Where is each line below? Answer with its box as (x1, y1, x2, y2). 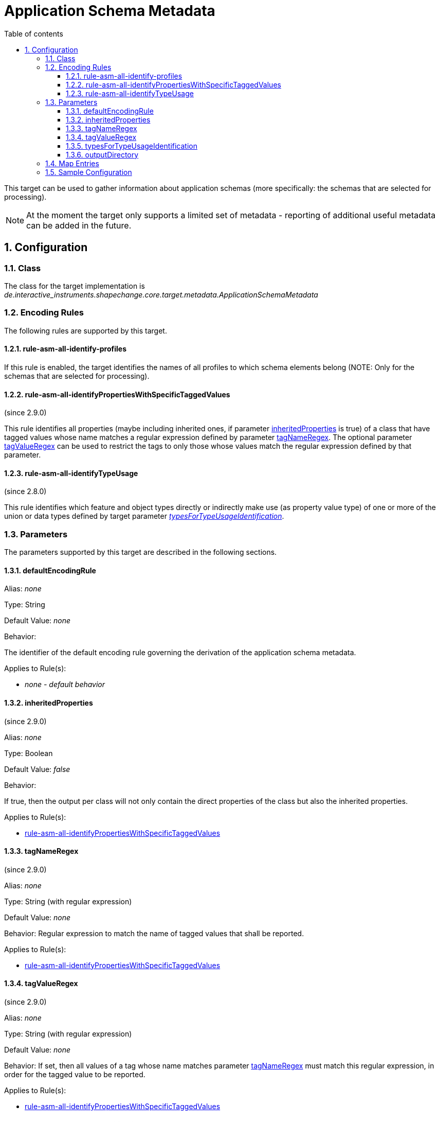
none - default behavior (25, 680, 105, 689)
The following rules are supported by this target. (4, 326, 167, 335)
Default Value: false (4, 764, 70, 774)
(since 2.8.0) (4, 487, 47, 496)
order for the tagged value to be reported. (4, 1070, 145, 1079)
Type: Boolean (4, 748, 53, 758)
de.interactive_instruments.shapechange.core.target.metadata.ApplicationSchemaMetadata (4, 290, 318, 299)
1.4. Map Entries (45, 159, 99, 168)
